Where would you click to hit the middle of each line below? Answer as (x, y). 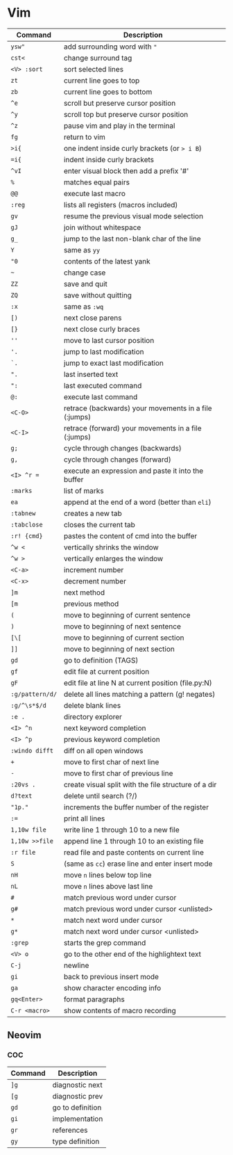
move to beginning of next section (119, 649)
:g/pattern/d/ (34, 694)
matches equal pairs (97, 182)
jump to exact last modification (114, 363)
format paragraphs (94, 999)
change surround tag (98, 58)
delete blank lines (92, 705)
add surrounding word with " (110, 47)
